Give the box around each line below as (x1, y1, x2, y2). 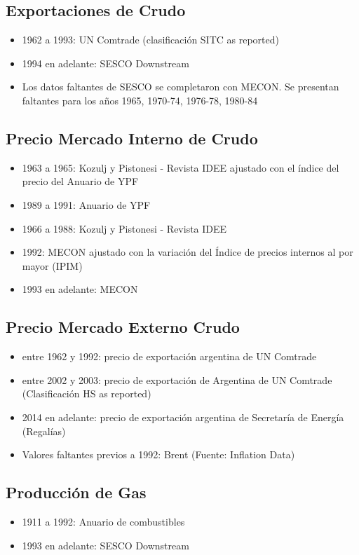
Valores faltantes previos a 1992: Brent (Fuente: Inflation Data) (22, 447, 295, 462)
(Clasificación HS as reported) (22, 386, 151, 401)
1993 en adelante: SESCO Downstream (22, 537, 189, 552)
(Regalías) (22, 423, 66, 438)
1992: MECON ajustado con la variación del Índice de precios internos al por (22, 245, 353, 259)
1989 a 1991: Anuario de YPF (22, 197, 151, 212)
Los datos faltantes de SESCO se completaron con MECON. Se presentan (22, 79, 339, 94)
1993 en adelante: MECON (22, 282, 138, 296)
